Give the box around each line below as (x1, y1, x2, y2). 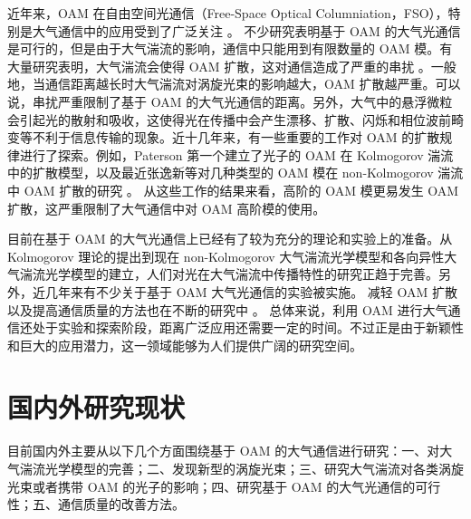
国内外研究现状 (7, 389, 186, 426)
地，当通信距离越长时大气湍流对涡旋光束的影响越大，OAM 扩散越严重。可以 (7, 74, 461, 93)
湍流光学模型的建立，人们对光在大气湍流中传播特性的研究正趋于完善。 (19, 264, 438, 284)
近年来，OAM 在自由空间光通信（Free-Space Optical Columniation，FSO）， (7, 4, 448, 22)
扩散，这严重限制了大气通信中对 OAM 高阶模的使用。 (7, 198, 326, 217)
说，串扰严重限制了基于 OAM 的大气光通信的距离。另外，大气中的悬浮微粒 (7, 91, 453, 111)
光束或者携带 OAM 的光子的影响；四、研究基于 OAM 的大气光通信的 (7, 476, 416, 495)
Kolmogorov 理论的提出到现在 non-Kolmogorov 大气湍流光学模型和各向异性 (7, 246, 445, 265)
